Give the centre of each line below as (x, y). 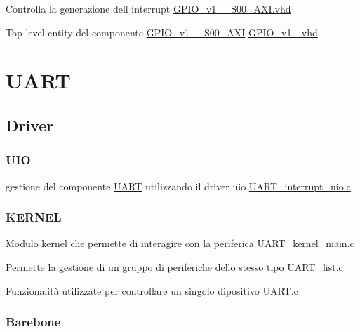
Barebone (33, 322)
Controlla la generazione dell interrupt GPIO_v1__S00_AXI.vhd (148, 8)
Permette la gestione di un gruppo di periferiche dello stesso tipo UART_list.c (174, 266)
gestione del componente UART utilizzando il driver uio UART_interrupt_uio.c (178, 186)
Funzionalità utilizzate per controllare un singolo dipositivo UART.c (152, 290)
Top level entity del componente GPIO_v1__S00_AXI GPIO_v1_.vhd (162, 32)
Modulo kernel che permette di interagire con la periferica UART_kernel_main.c (180, 243)
